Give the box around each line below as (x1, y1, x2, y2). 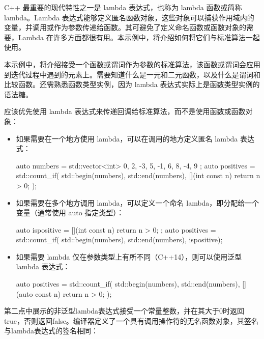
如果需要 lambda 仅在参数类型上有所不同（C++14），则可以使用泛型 (16, 251, 242, 262)
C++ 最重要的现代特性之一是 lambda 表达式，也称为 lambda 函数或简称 (4, 2, 242, 12)
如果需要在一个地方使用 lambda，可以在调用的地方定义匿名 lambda (16, 133, 238, 144)
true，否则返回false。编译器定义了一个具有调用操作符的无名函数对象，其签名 (4, 315, 258, 326)
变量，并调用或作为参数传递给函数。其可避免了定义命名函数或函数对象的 (4, 22, 246, 33)
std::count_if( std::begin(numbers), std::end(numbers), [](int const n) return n (16, 170, 260, 181)
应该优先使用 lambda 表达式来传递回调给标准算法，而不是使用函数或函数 (4, 106, 246, 117)
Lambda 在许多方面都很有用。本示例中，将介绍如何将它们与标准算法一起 (18, 32, 260, 42)
